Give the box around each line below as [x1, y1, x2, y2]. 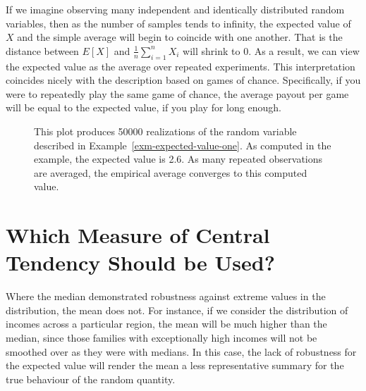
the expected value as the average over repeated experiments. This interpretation [6, 58, 355, 73]
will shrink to [183, 43, 240, 58]
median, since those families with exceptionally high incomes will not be [6, 330, 317, 345]
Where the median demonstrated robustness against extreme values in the [6, 289, 326, 304]
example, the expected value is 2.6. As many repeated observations [34, 151, 323, 166]
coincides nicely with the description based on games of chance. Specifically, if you [6, 73, 361, 87]
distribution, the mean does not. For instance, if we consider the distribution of [6, 302, 348, 317]
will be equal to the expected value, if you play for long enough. [6, 100, 281, 115]
